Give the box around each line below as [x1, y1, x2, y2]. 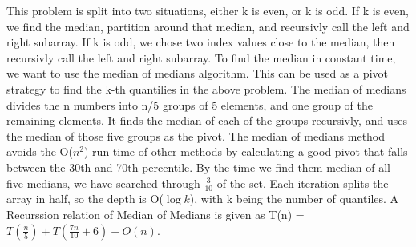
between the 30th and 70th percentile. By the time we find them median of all [6, 158, 390, 175]
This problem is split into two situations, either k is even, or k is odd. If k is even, [6, 2, 409, 18]
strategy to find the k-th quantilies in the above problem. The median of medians [6, 80, 406, 97]
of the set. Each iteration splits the [216, 174, 389, 191]
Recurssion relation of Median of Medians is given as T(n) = [6, 205, 305, 222]
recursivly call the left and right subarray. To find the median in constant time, [6, 49, 396, 66]
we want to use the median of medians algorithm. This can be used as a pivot [6, 65, 388, 82]
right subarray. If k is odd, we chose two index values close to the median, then [6, 34, 395, 50]
